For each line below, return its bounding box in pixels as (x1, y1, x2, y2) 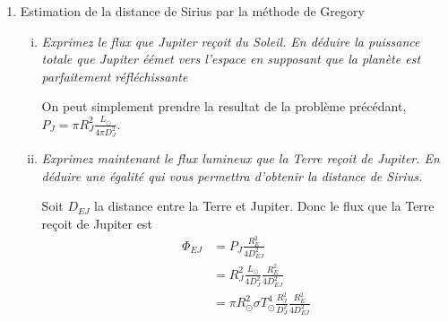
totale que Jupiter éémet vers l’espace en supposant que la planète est (41, 49, 421, 68)
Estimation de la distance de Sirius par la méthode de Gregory (20, 2, 365, 20)
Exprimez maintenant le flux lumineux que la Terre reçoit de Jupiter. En (41, 149, 440, 168)
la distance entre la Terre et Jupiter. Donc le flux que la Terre (94, 196, 435, 215)
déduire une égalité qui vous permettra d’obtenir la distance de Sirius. (41, 166, 423, 185)
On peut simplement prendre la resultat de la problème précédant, (41, 97, 407, 116)
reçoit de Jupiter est (41, 214, 152, 233)
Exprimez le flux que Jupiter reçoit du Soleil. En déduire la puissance (41, 31, 420, 50)
